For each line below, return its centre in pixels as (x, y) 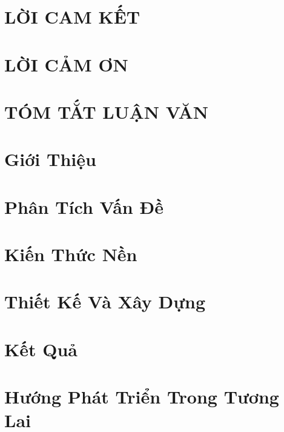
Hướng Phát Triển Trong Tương (142, 397)
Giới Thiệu (50, 159)
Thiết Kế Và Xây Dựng (105, 301)
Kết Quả (41, 349)
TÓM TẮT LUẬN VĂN (107, 111)
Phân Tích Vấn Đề (84, 206)
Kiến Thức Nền (71, 254)
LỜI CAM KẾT (72, 17)
